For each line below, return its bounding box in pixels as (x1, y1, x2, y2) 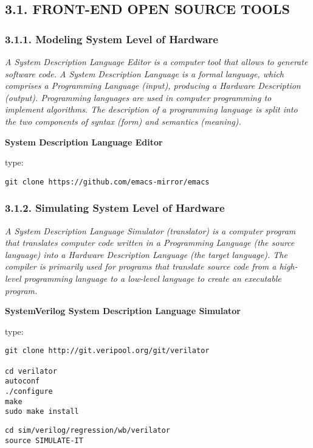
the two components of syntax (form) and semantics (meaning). (5, 114, 241, 127)
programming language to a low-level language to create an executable (24, 272, 281, 284)
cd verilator (5, 366, 57, 376)
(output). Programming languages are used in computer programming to (5, 91, 272, 103)
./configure (5, 387, 53, 396)
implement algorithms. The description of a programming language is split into (5, 103, 298, 116)
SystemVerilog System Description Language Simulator (5, 304, 241, 317)
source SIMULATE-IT (5, 436, 83, 445)
